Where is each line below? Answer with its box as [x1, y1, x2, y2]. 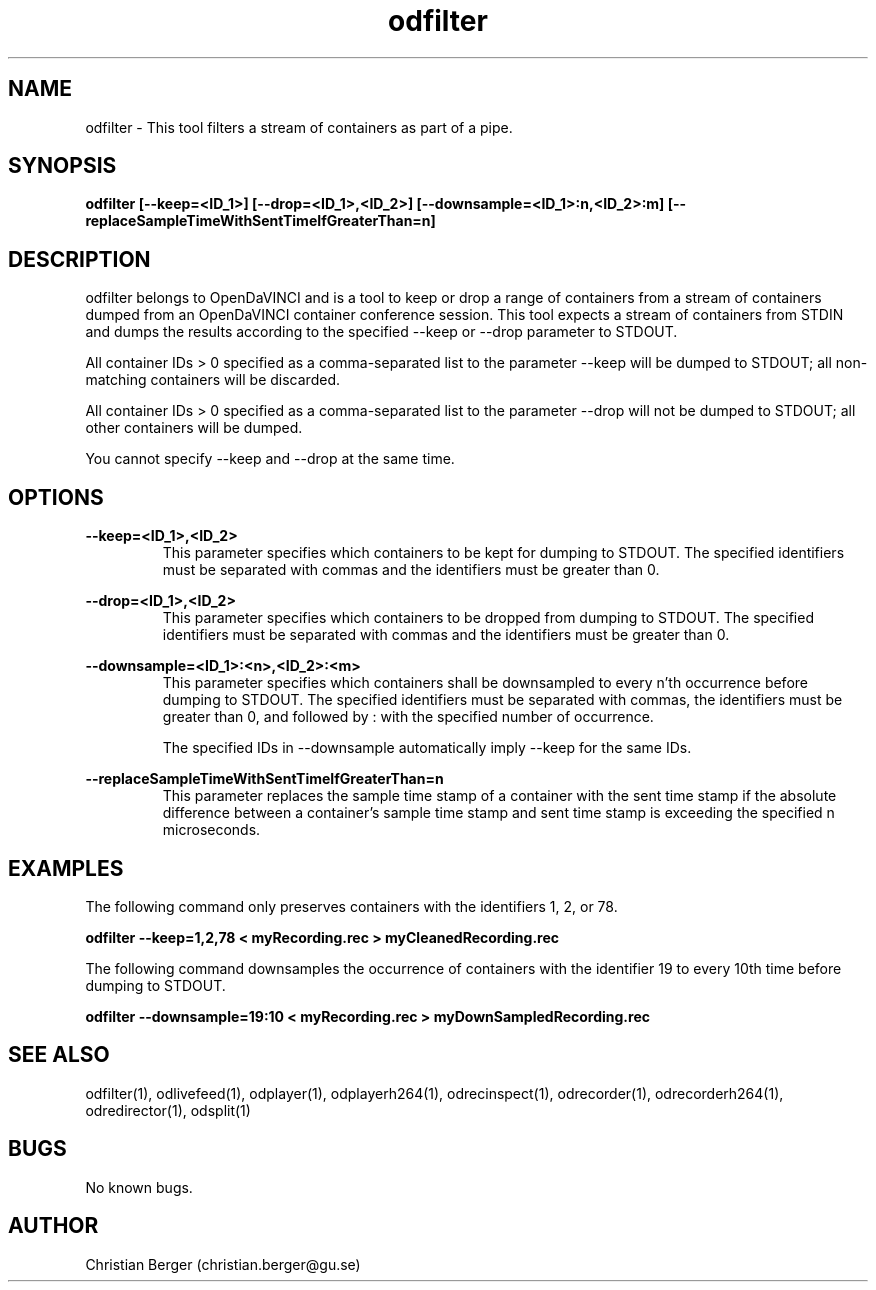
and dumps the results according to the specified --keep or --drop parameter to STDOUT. [85, 323, 678, 341]
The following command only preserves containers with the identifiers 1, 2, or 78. [85, 897, 618, 915]
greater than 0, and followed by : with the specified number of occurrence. [162, 708, 654, 726]
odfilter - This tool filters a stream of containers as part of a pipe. [85, 118, 513, 136]
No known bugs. [85, 1178, 193, 1196]
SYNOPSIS [8, 153, 117, 179]
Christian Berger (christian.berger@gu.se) [85, 1255, 361, 1273]
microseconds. [162, 821, 261, 839]
